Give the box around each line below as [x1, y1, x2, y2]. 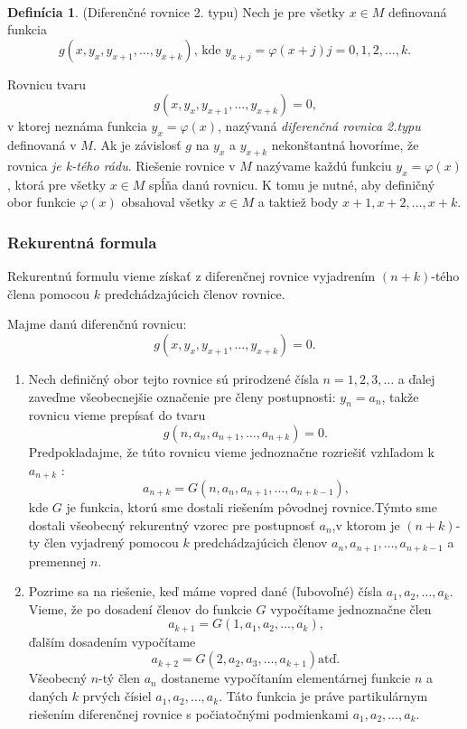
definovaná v [7, 136, 77, 154]
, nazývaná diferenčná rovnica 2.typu [218, 117, 421, 136]
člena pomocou [7, 284, 89, 303]
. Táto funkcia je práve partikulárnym [219, 687, 428, 706]
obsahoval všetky [121, 192, 215, 211]
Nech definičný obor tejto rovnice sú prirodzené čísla [28, 369, 319, 388]
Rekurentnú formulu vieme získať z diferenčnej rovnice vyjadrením [7, 266, 376, 285]
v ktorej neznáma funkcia [7, 117, 147, 136]
